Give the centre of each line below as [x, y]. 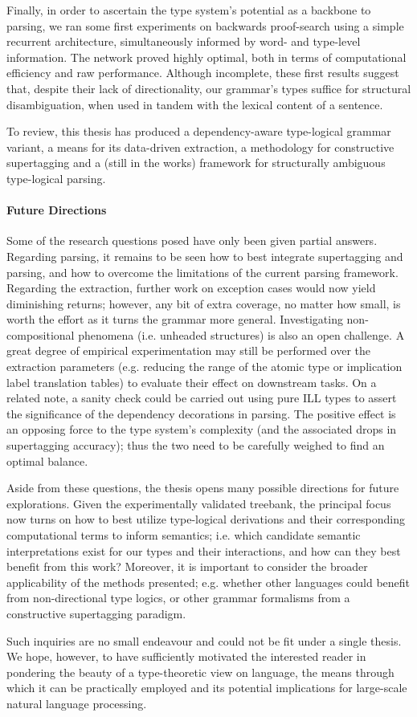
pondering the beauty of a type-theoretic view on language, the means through [200, 672]
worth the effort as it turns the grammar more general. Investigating [175, 319]
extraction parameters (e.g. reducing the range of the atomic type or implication [204, 367]
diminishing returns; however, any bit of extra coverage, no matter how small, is [204, 303]
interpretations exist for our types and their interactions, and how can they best [204, 550]
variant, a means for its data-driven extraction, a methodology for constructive [200, 147]
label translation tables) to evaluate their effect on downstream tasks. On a [192, 382]
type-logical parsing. [56, 178]
